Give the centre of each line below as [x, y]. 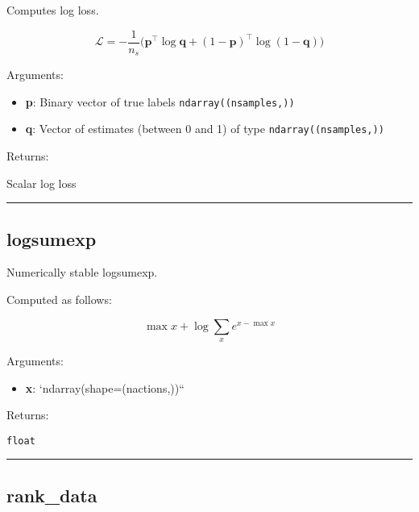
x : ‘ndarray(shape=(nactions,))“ [105, 387]
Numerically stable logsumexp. [82, 272]
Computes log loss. [53, 10]
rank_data [52, 495]
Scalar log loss [41, 183]
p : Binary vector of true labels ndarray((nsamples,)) [160, 101]
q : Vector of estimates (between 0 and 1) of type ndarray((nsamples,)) [205, 129]
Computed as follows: [59, 299]
